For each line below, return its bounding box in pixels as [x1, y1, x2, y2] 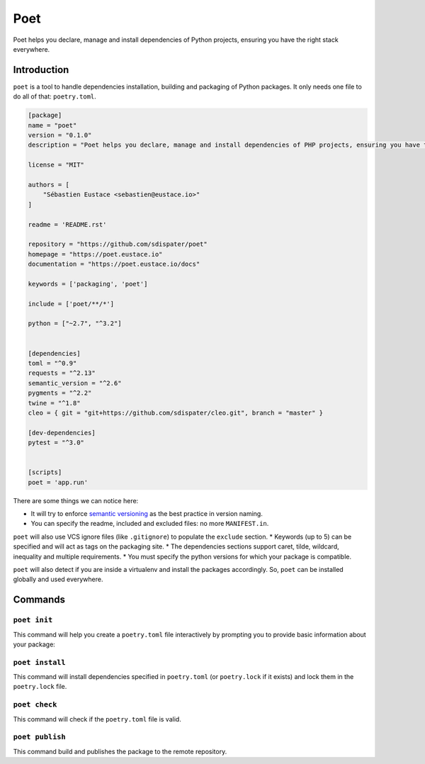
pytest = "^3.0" [28, 439, 85, 446]
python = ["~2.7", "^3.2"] [28, 320, 122, 327]
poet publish [13, 732, 67, 742]
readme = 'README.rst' [28, 220, 107, 228]
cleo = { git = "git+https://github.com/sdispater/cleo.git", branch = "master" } [28, 408, 324, 417]
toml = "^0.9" [28, 359, 77, 367]
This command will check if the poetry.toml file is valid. [13, 714, 182, 723]
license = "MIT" [28, 161, 85, 169]
